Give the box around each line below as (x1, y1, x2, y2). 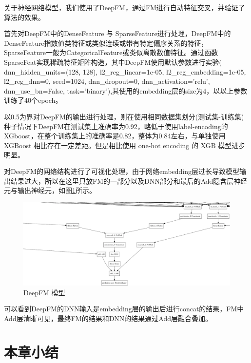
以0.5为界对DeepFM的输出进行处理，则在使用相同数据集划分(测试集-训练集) (4, 111, 244, 121)
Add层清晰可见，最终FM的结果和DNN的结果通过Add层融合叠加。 (4, 313, 212, 323)
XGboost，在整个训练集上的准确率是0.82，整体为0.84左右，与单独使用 (4, 131, 226, 141)
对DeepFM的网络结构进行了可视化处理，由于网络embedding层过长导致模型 (4, 166, 240, 176)
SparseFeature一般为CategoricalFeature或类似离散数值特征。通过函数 (4, 47, 218, 57)
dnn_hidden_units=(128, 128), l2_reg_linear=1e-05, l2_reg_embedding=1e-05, (4, 66, 246, 76)
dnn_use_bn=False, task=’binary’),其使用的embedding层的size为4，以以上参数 (4, 85, 248, 96)
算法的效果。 (4, 12, 45, 22)
